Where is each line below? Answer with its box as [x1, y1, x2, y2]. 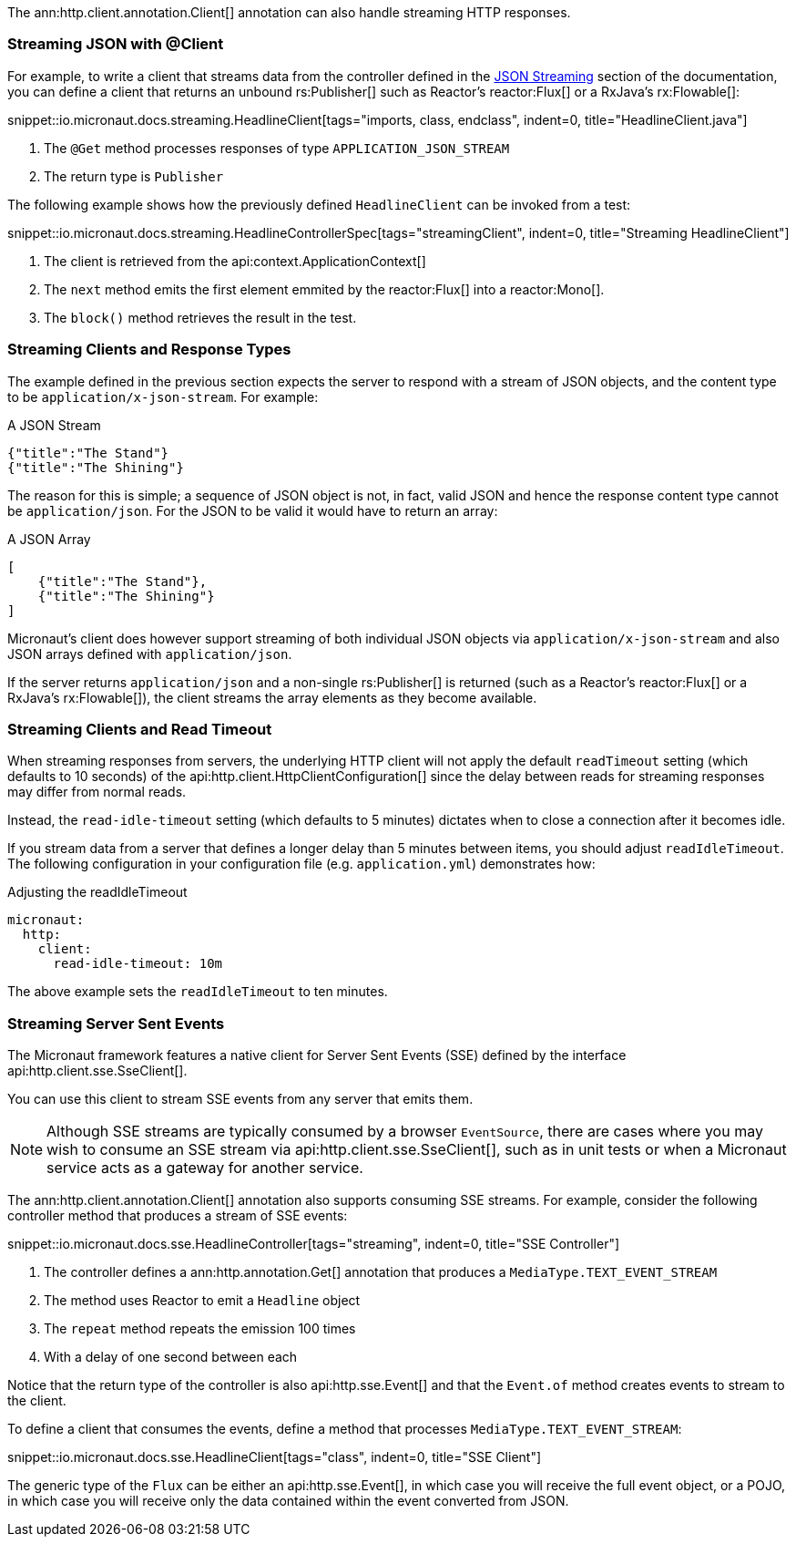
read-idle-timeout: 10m [53, 956, 223, 972]
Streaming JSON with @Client [7, 35, 224, 54]
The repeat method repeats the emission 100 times [44, 1321, 356, 1336]
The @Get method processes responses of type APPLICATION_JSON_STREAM [44, 139, 510, 156]
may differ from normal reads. [7, 784, 187, 800]
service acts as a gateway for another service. [46, 1158, 363, 1177]
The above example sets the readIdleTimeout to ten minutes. [7, 983, 388, 1000]
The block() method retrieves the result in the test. [44, 309, 357, 325]
